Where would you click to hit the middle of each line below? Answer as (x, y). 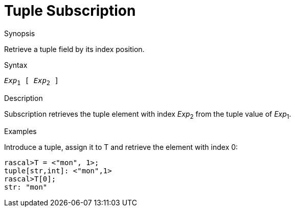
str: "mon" (26, 187)
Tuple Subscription (70, 11)
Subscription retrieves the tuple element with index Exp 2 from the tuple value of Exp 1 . (148, 115)
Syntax (16, 65)
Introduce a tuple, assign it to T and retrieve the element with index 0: (121, 147)
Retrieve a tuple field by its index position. (74, 49)
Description (24, 98)
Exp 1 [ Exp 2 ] (31, 81)
